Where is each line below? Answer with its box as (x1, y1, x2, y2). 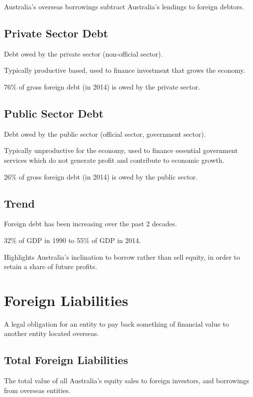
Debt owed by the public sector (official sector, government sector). (4, 128, 206, 139)
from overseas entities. (4, 385, 71, 395)
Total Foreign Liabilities (4, 352, 128, 367)
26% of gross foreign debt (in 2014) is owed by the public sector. (4, 171, 197, 182)
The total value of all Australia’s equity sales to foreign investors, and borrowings (4, 375, 249, 386)
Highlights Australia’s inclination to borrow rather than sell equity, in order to (4, 251, 240, 262)
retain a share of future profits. (4, 261, 97, 272)
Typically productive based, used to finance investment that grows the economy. (4, 65, 246, 75)
